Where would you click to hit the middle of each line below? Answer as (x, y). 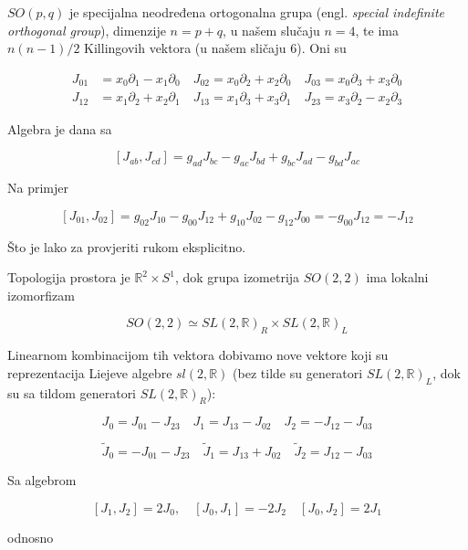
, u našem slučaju (271, 30)
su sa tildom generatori (72, 392)
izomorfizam (41, 295)
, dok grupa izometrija (237, 277)
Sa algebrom (42, 480)
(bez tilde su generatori (298, 372)
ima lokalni (397, 277)
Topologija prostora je (69, 277)
